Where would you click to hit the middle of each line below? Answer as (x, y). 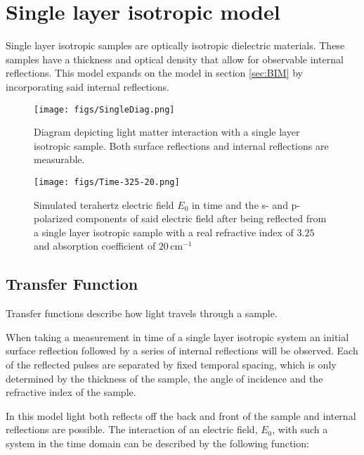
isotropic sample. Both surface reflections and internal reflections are (181, 145)
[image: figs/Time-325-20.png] (107, 182)
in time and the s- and (240, 204)
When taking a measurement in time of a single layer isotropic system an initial (177, 337)
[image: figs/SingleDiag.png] (104, 109)
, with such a (300, 429)
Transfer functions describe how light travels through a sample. (142, 313)
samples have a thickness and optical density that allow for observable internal (175, 59)
